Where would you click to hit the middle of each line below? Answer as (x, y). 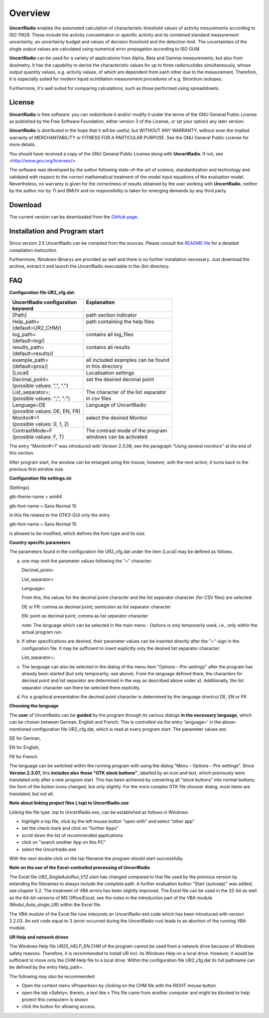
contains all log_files (110, 334)
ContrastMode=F (32, 431)
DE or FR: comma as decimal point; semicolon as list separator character (96, 606)
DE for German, (25, 738)
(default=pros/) (30, 366)
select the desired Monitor (117, 418)
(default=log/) (28, 341)
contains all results (108, 347)
